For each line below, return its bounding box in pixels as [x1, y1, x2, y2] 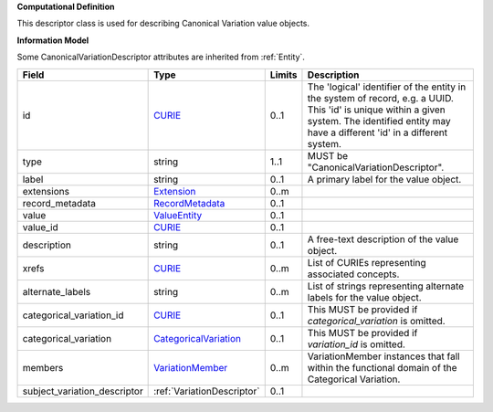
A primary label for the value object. [307, 173, 462, 185]
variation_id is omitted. [307, 338, 406, 351]
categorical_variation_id [22, 309, 124, 322]
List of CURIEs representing [307, 256, 426, 269]
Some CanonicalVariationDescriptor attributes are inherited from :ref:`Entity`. [16, 51, 306, 63]
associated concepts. [307, 268, 400, 280]
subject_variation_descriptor [22, 385, 143, 397]
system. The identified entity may [307, 114, 451, 127]
